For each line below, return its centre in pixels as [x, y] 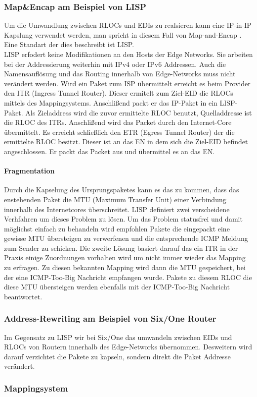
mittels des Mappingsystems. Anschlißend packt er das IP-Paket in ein [111, 102]
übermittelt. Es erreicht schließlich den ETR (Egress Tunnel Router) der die [119, 132]
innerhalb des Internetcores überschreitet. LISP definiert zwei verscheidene [117, 209]
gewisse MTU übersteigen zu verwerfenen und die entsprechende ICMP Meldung [126, 238]
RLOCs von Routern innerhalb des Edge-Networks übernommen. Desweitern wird [128, 347]
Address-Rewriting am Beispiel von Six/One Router [110, 318]
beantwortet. [23, 296]
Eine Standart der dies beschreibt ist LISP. [69, 44]
